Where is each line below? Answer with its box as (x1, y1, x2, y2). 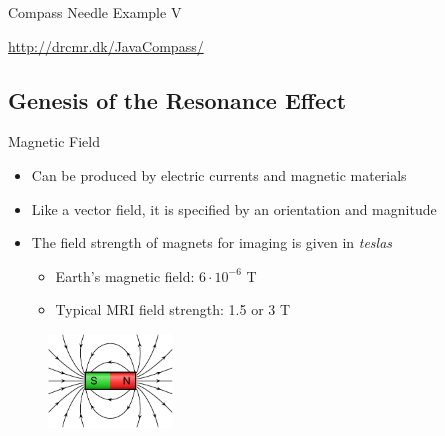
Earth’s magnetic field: (55, 265, 195, 286)
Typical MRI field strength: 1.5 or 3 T (55, 299, 291, 320)
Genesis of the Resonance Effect (8, 84, 347, 115)
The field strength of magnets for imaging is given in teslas (31, 232, 393, 253)
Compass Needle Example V (8, 2, 182, 22)
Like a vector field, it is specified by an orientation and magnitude (31, 198, 437, 219)
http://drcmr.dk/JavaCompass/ (8, 35, 204, 56)
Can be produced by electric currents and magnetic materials (31, 164, 407, 185)
